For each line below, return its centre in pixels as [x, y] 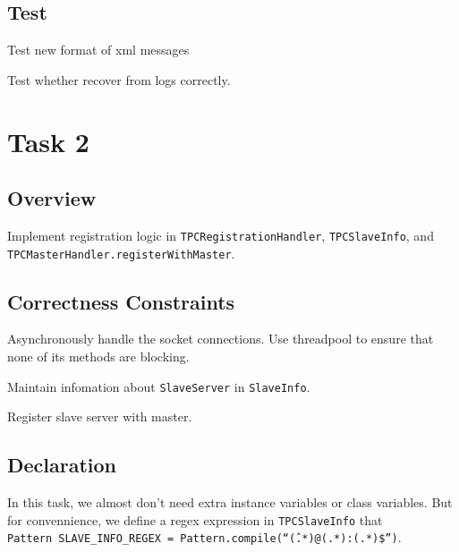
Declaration [62, 465]
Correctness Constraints [121, 301]
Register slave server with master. [100, 416]
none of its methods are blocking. [98, 357]
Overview [52, 198]
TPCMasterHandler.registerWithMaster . [121, 253]
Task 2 [48, 141]
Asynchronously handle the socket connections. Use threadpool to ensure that [221, 339]
